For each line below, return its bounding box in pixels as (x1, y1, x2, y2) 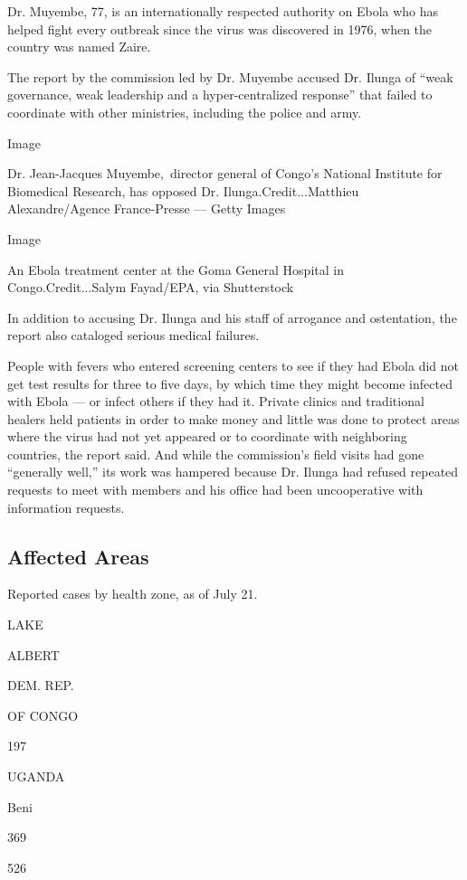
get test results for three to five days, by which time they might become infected (7, 374, 453, 393)
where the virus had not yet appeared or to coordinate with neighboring (7, 427, 407, 446)
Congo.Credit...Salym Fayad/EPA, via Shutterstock (7, 278, 294, 297)
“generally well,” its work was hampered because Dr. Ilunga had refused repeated (7, 462, 459, 481)
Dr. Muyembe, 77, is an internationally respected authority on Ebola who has (7, 2, 439, 20)
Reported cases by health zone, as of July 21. (7, 584, 258, 603)
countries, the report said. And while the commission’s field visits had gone (7, 444, 424, 463)
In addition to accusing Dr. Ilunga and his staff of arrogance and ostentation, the (7, 308, 457, 326)
